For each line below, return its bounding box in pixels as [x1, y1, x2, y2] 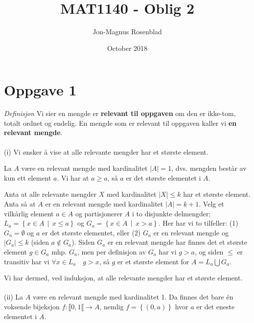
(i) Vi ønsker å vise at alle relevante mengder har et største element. [4, 146, 208, 157]
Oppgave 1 [4, 80, 77, 100]
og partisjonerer [75, 208, 123, 218]
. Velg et [199, 199, 224, 208]
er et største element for [117, 256, 189, 266]
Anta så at [4, 199, 36, 208]
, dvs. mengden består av [171, 163, 247, 173]
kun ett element [4, 172, 51, 183]
